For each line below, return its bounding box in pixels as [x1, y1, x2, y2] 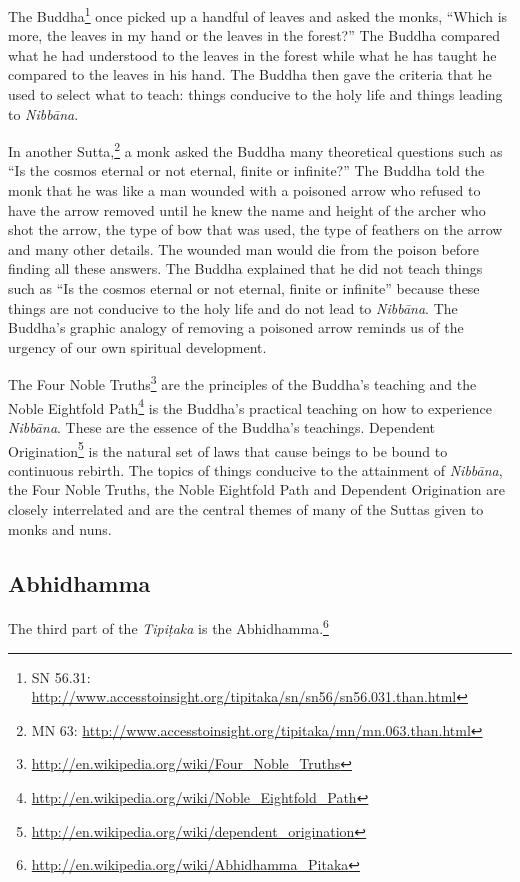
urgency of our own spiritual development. [8, 336, 267, 357]
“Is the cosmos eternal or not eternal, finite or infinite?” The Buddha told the [8, 160, 485, 181]
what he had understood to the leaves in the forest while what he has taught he [8, 44, 497, 65]
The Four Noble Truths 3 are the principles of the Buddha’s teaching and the [8, 371, 477, 395]
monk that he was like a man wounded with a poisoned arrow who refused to [8, 180, 481, 201]
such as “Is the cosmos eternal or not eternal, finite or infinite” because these [8, 278, 480, 299]
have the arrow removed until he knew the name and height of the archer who [8, 199, 486, 220]
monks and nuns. [8, 518, 112, 539]
